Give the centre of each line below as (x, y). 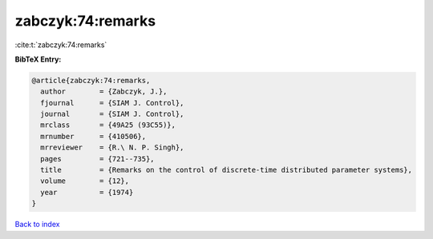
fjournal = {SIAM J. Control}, (112, 103)
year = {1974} (87, 192)
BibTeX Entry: (38, 59)
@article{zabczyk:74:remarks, (91, 80)
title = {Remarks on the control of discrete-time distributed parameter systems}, (227, 170)
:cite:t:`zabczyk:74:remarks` (61, 45)
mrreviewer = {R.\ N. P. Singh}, (112, 147)
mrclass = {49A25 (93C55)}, (108, 125)
